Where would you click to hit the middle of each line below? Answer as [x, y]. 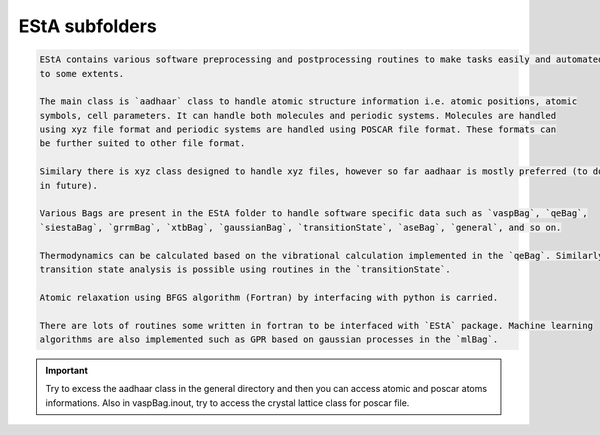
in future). [69, 185]
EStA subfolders [87, 26]
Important [67, 370]
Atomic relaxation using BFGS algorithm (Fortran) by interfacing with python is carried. [269, 297]
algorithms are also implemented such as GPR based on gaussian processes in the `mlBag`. [269, 339]
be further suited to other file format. [142, 143]
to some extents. [82, 73]
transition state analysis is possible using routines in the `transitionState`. [245, 269]
